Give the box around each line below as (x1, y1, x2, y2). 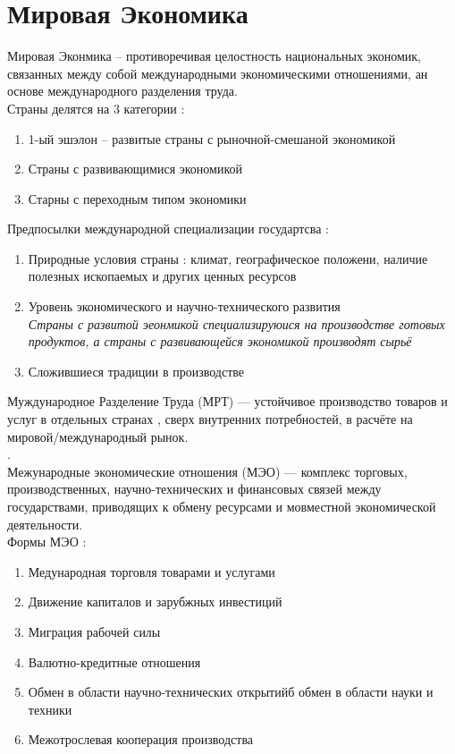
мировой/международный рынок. (7, 427, 189, 445)
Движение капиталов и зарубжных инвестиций (28, 592, 282, 611)
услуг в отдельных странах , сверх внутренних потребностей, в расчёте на (7, 410, 413, 428)
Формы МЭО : (7, 532, 87, 551)
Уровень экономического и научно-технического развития (28, 297, 341, 316)
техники (28, 699, 72, 718)
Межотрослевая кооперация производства (28, 730, 254, 749)
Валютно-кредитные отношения (28, 652, 201, 671)
